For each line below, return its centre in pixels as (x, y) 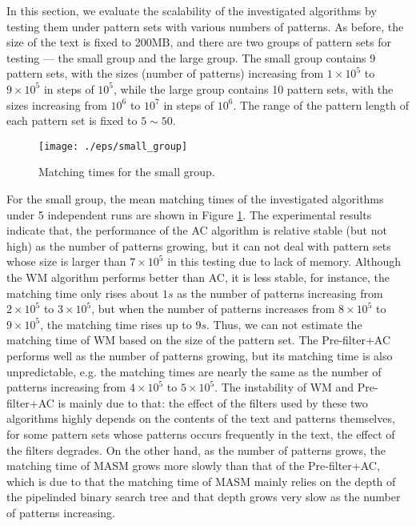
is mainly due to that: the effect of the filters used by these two (213, 402)
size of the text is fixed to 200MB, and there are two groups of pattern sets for (199, 42)
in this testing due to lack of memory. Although (284, 261)
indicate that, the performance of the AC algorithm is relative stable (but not (197, 230)
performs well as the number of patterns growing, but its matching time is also (200, 355)
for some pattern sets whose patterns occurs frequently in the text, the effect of (201, 434)
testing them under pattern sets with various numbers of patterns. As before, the (205, 26)
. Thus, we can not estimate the (284, 324)
